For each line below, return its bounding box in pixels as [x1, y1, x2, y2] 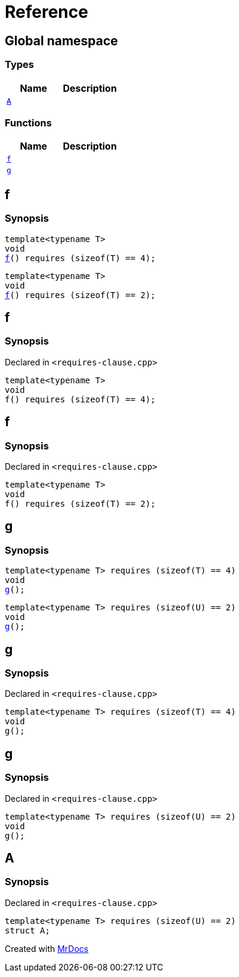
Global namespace [5, 33, 118, 48]
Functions [5, 116, 52, 129]
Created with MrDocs [5, 943, 89, 954]
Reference [5, 2, 88, 22]
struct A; [5, 925, 50, 935]
